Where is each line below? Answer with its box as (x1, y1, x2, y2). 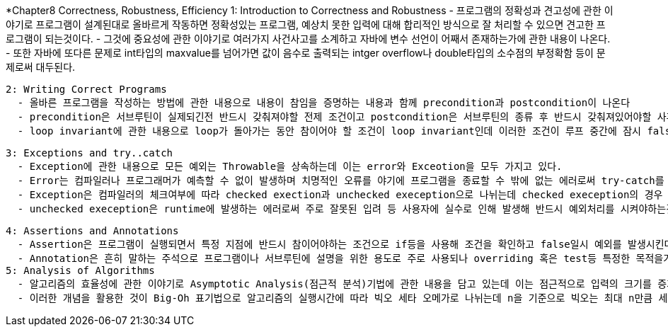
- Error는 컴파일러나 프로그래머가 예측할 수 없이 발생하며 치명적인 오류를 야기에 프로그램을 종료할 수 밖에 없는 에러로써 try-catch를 (17, 175, 664, 186)
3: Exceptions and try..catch (6, 147, 173, 159)
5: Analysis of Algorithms (6, 265, 155, 276)
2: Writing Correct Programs (6, 84, 167, 95)
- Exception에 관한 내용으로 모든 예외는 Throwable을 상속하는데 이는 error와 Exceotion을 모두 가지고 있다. (17, 161, 563, 172)
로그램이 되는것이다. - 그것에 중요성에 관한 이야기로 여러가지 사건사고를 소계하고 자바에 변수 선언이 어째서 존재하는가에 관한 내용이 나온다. (6, 33, 611, 45)
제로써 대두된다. (6, 61, 76, 73)
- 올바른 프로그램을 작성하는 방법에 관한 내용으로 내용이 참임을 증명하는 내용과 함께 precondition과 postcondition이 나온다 (17, 97, 630, 108)
